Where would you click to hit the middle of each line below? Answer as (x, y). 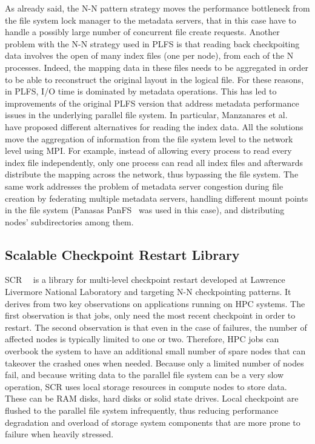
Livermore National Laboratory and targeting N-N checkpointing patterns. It (148, 292)
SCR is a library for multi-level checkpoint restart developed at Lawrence (145, 280)
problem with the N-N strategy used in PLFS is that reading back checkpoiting (152, 43)
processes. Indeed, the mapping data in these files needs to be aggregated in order (157, 67)
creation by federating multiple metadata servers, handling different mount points (157, 198)
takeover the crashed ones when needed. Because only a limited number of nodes (154, 363)
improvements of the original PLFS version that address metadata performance (152, 103)
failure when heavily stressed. (59, 434)
